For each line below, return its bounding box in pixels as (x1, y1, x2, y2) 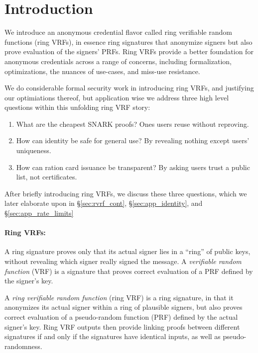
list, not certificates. (16, 172, 77, 182)
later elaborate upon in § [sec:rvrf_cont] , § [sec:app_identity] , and (4, 198, 203, 208)
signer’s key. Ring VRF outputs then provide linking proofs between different (4, 321, 240, 332)
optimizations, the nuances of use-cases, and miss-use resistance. (4, 66, 200, 76)
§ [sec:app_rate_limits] (4, 208, 74, 218)
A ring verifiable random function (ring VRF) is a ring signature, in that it (4, 292, 234, 302)
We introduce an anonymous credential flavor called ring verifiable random (4, 27, 232, 37)
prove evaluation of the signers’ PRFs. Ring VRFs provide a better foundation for (4, 46, 254, 57)
